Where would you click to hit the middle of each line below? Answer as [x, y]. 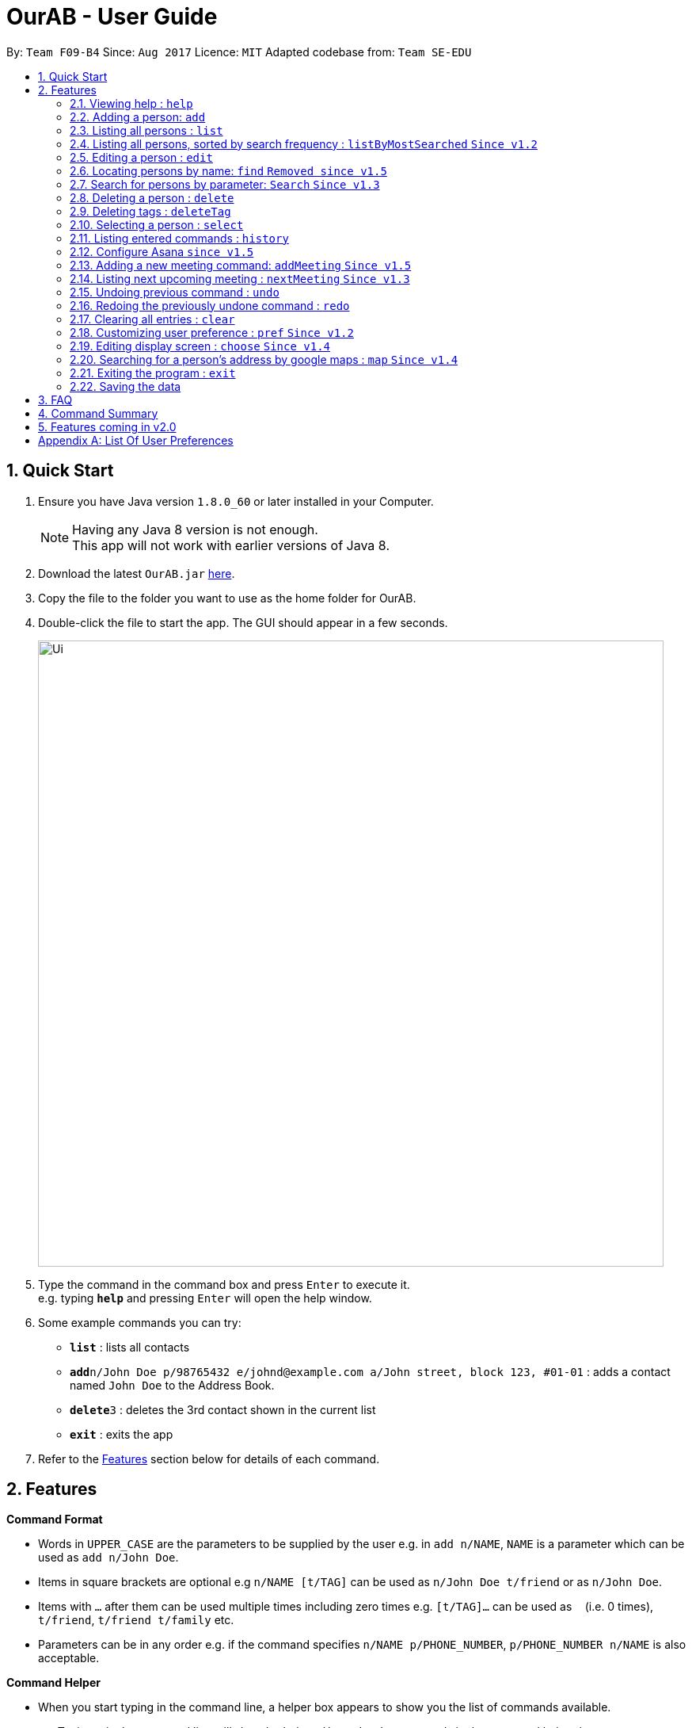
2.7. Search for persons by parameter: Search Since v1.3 [225, 184]
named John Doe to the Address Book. [172, 1385]
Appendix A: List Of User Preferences [136, 440]
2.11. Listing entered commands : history [179, 238]
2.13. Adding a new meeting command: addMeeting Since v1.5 [241, 265]
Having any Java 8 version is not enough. [195, 529]
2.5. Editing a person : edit [141, 157]
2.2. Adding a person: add [138, 117]
